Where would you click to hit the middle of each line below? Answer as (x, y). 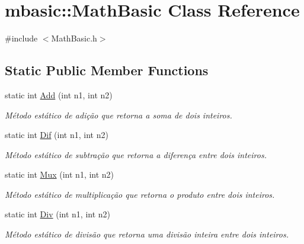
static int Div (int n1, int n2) (58, 214)
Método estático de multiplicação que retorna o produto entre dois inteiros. (140, 194)
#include (21, 38)
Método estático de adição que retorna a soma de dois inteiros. (119, 115)
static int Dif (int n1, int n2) (57, 135)
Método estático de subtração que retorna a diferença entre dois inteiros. (136, 154)
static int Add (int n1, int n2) (59, 94)
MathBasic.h (74, 38)
